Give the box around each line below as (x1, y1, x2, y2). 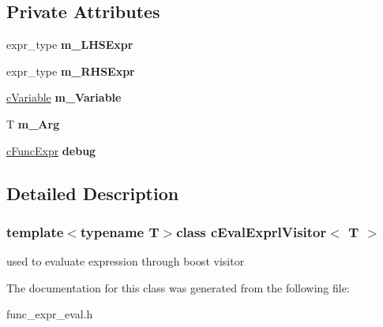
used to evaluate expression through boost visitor (6, 253, 245, 269)
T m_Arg (6, 115, 60, 132)
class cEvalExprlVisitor (176, 221, 327, 241)
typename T (80, 221, 160, 241)
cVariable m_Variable (6, 89, 122, 106)
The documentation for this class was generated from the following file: (6, 279, 350, 295)
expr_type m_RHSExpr (6, 62, 135, 79)
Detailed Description (6, 180, 179, 205)
